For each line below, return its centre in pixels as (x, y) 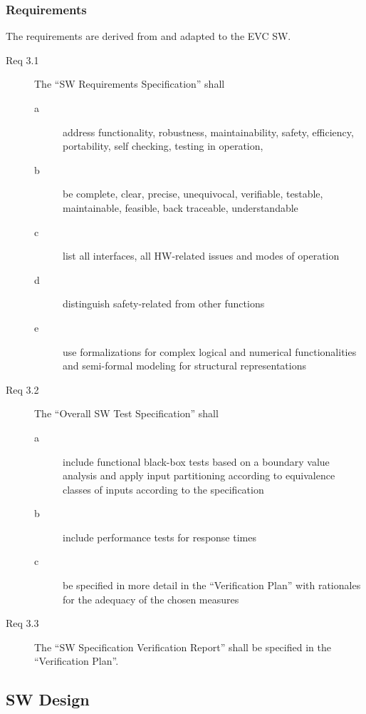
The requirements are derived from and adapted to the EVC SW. (148, 36)
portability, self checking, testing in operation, (163, 146)
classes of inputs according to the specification (163, 489)
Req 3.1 (22, 60)
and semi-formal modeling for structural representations (185, 366)
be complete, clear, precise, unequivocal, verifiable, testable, (193, 194)
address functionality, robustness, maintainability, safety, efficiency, (208, 132)
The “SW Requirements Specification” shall (130, 84)
